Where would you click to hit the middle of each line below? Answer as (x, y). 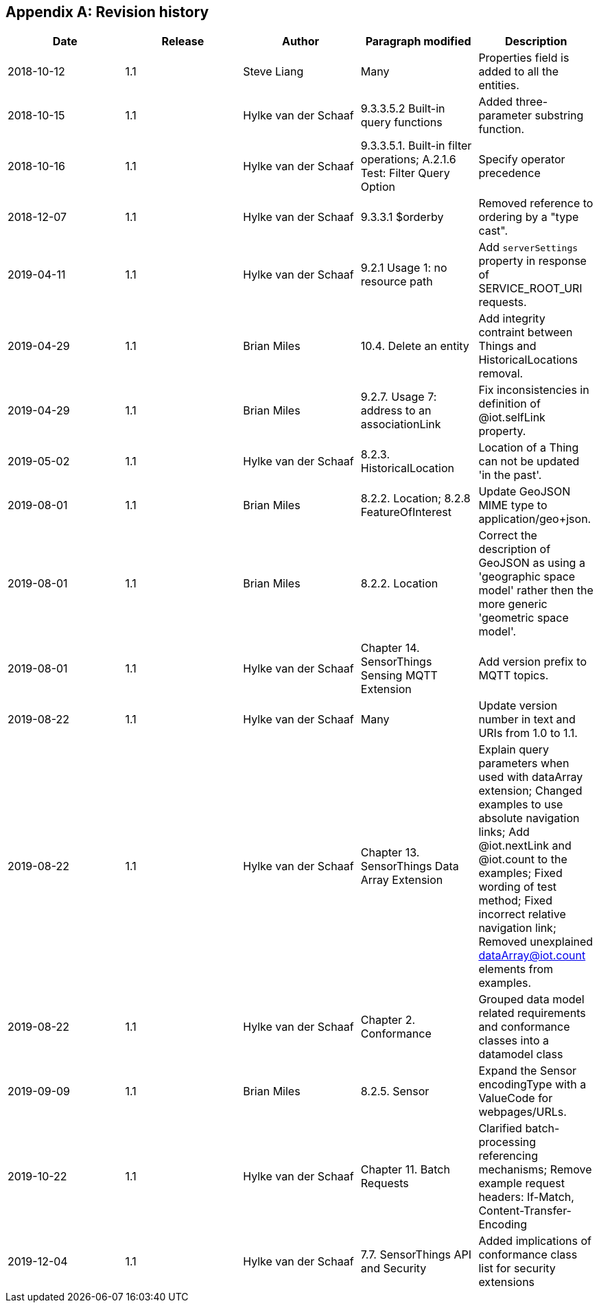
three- (532, 102)
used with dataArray (531, 777)
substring (559, 116)
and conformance (524, 1027)
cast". (493, 231)
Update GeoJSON (525, 492)
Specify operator (522, 160)
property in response (532, 261)
